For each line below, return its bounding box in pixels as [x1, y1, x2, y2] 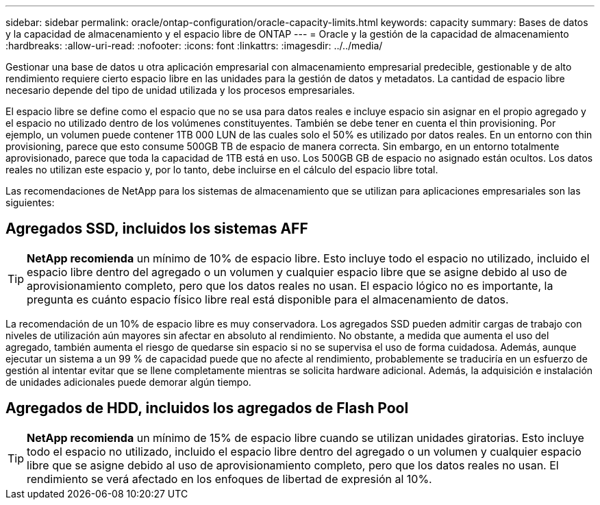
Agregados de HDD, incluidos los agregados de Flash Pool [5, 399, 409, 417]
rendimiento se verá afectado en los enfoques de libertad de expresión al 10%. [27, 471, 432, 486]
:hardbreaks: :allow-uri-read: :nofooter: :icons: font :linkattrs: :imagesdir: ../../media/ [5, 40, 383, 51]
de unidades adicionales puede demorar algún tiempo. [5, 375, 251, 388]
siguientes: [5, 197, 55, 208]
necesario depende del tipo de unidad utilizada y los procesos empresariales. [5, 84, 355, 96]
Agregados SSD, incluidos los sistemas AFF [5, 220, 308, 238]
